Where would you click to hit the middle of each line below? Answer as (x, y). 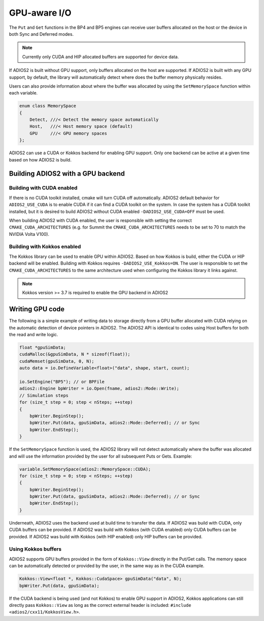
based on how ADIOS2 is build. (40, 160)
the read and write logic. (33, 335)
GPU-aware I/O (40, 13)
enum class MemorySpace (48, 106)
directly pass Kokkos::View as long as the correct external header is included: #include (100, 605)
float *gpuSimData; (43, 348)
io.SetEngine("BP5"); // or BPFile (62, 382)
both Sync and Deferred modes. (41, 34)
